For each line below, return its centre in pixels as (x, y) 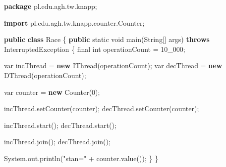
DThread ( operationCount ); (45, 75)
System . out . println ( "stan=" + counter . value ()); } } (81, 158)
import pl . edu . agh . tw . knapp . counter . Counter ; (74, 22)
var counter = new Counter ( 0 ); (52, 92)
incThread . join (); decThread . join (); (57, 142)
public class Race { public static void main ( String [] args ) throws (107, 39)
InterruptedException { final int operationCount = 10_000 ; (95, 49)
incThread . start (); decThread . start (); (60, 125)
